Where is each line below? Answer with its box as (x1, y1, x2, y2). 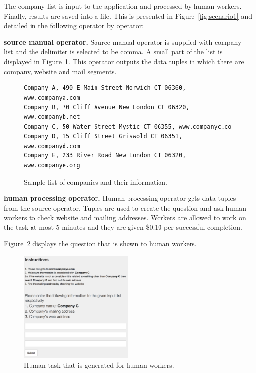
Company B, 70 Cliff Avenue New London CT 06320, (24, 104, 190, 111)
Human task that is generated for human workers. (24, 360, 174, 370)
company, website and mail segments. (4, 66, 117, 76)
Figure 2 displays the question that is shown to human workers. (4, 238, 197, 249)
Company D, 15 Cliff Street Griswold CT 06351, (24, 133, 183, 140)
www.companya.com (24, 94, 80, 101)
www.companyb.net (24, 113, 80, 120)
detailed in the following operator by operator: (4, 20, 144, 31)
